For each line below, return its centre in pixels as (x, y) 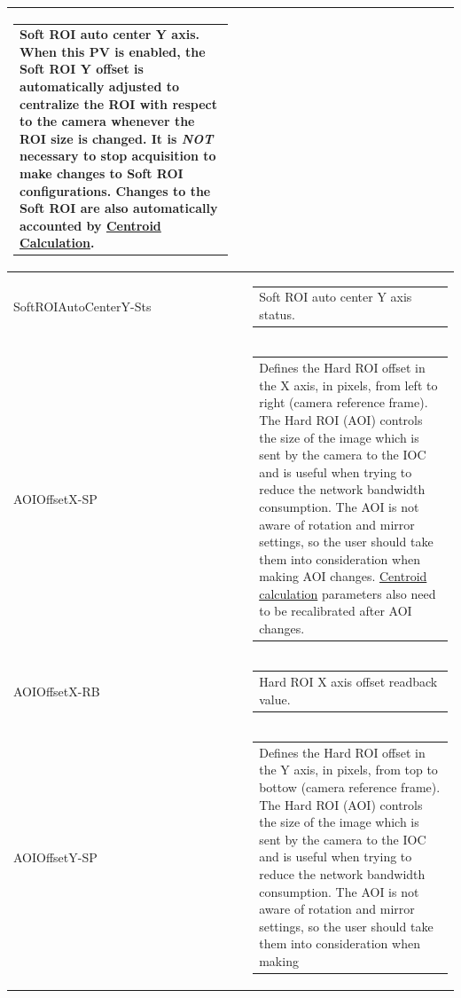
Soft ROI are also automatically (119, 208)
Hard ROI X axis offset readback (348, 682)
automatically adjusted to (100, 86)
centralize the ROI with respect (118, 103)
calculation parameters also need (348, 593)
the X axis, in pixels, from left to (348, 385)
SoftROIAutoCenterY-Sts (82, 306)
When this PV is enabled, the (113, 51)
